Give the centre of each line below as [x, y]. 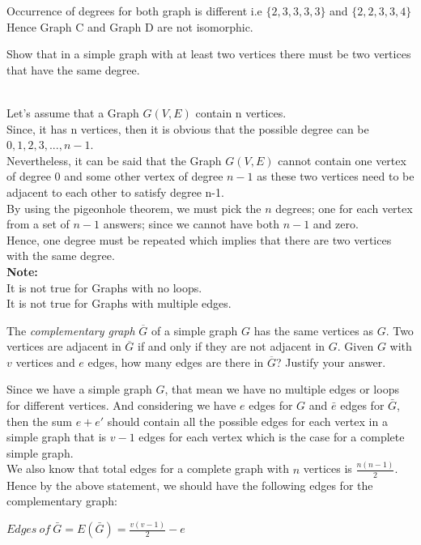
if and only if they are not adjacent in [232, 346]
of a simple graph [195, 330]
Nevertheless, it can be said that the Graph [114, 160]
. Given [355, 346]
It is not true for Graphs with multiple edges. [119, 303]
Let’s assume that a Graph [73, 112]
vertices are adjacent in [64, 346]
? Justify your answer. [331, 362]
